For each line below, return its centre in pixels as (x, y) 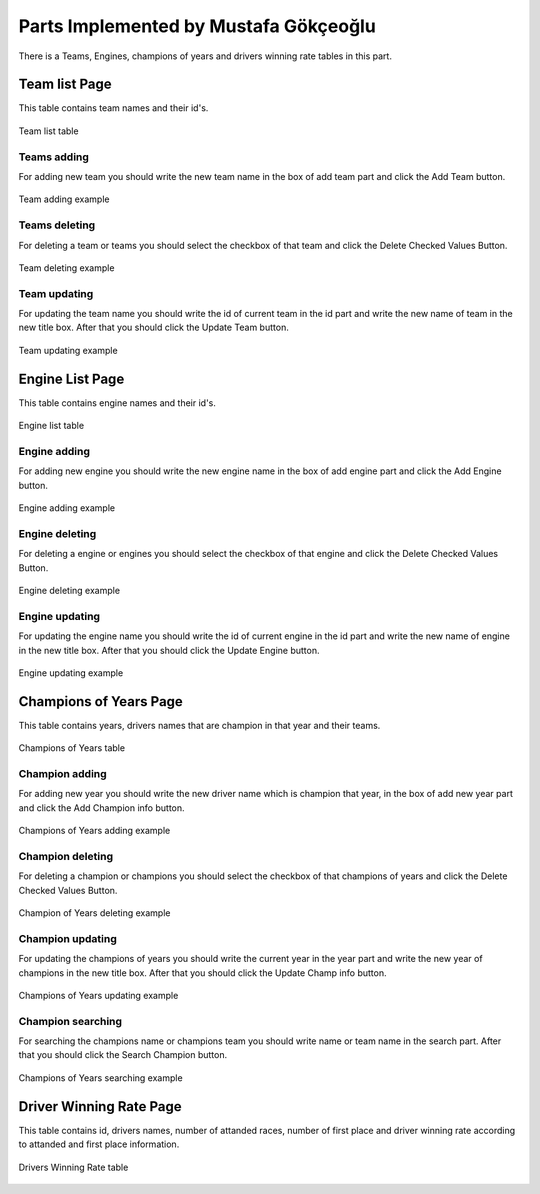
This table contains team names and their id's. (113, 108)
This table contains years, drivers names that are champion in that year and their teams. (199, 725)
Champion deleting (66, 856)
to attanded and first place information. (99, 1144)
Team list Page (65, 84)
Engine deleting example (69, 590)
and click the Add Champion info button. (101, 807)
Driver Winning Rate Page (100, 1106)
